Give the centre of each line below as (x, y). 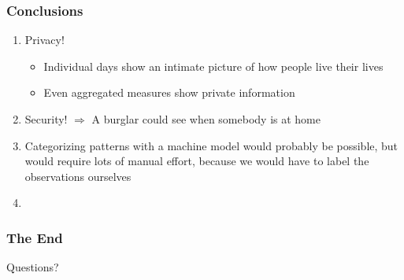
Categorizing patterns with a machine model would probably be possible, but (211, 145)
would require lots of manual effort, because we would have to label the (197, 161)
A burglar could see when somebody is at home (206, 119)
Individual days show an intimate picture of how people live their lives (213, 66)
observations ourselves (78, 176)
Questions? (33, 267)
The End (35, 237)
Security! (46, 119)
